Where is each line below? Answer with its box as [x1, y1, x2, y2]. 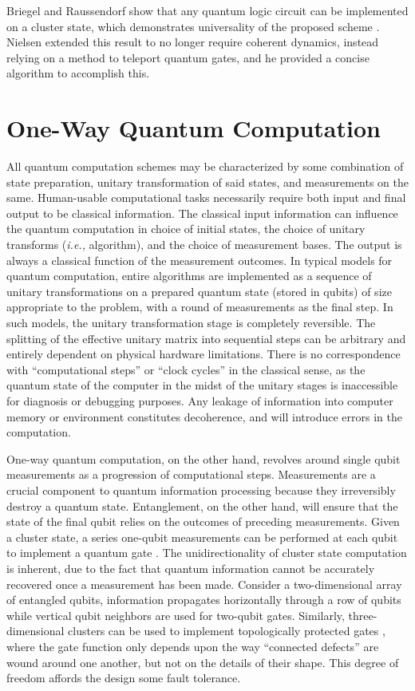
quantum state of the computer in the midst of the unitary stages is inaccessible [6, 377, 398, 393]
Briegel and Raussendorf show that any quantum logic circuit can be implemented [6, 2, 409, 18]
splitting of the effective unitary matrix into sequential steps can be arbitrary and [6, 330, 406, 346]
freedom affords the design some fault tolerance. [6, 669, 241, 686]
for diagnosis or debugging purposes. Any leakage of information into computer [6, 393, 393, 409]
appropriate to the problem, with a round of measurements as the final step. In [6, 298, 393, 315]
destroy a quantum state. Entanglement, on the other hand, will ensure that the [6, 497, 398, 514]
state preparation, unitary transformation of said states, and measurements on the [6, 173, 409, 190]
